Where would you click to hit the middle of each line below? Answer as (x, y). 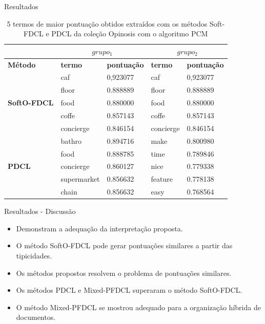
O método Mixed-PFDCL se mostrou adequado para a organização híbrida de (138, 307)
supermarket (80, 179)
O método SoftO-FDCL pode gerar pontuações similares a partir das (124, 245)
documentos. (36, 317)
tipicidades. (34, 255)
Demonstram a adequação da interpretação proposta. (99, 228)
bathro (71, 141)
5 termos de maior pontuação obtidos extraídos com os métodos (107, 23)
